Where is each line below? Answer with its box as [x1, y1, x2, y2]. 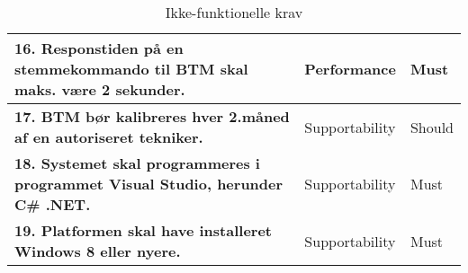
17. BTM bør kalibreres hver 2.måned [14, 106, 290, 127]
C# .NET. [14, 194, 91, 215]
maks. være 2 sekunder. [14, 79, 185, 100]
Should [409, 116, 454, 137]
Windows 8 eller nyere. [14, 241, 181, 261]
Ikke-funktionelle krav [165, 2, 303, 22]
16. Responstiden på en [14, 38, 184, 58]
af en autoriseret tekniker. [14, 127, 203, 147]
